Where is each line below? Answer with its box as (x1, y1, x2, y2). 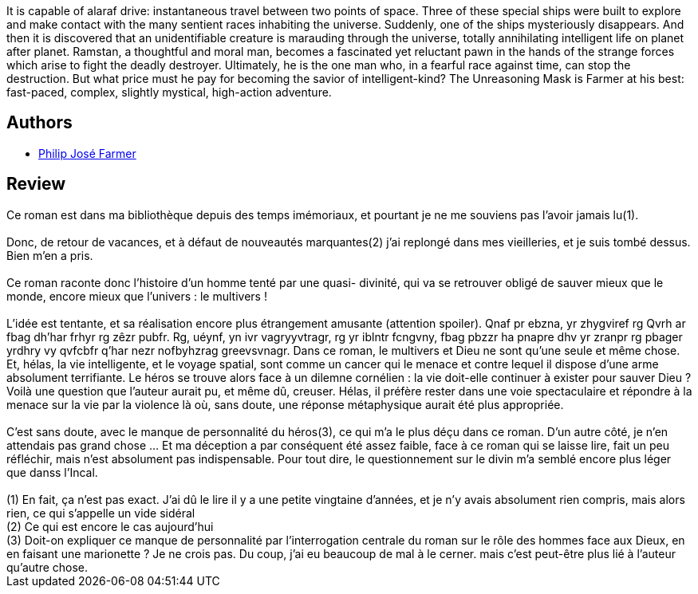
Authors (6, 112, 73, 133)
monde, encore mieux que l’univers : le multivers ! (6, 289, 267, 303)
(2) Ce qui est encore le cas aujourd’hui (6, 519, 214, 533)
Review (6, 174, 66, 195)
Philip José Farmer (38, 146, 136, 160)
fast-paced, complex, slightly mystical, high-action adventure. (6, 85, 332, 99)
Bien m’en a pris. (6, 248, 93, 262)
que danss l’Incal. (6, 465, 98, 479)
